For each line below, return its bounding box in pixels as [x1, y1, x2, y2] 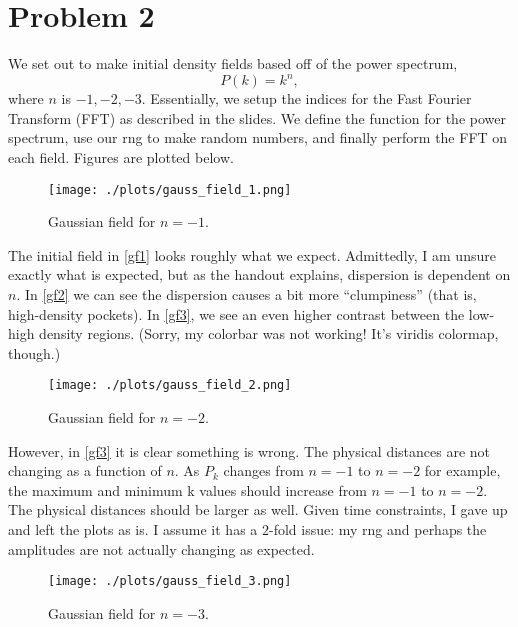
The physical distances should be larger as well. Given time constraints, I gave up [8, 499, 508, 520]
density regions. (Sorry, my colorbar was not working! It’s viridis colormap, [39, 323, 499, 344]
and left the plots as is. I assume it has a [8, 519, 258, 540]
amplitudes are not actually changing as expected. [8, 538, 315, 559]
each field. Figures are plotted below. [8, 147, 234, 167]
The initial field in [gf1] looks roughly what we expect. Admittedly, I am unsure [8, 244, 496, 265]
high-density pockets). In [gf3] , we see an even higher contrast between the [8, 303, 465, 324]
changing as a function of [8, 460, 162, 481]
